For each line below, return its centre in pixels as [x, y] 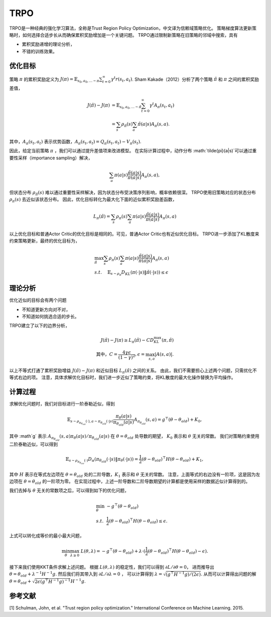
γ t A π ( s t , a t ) [162, 106]
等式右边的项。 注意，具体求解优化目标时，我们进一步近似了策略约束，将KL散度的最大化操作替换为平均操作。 [122, 377]
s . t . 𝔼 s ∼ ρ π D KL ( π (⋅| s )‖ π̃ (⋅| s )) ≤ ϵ [131, 273]
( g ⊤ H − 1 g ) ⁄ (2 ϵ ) [183, 574]
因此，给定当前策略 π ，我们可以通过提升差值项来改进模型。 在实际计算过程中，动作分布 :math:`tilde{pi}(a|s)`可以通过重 [133, 151]
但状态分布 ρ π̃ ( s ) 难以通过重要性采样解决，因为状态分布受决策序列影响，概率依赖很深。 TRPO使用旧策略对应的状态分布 [132, 193]
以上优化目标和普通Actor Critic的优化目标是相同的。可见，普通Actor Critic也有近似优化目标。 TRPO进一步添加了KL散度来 [134, 234]
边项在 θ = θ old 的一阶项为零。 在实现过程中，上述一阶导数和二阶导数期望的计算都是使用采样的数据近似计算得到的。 [130, 482]
